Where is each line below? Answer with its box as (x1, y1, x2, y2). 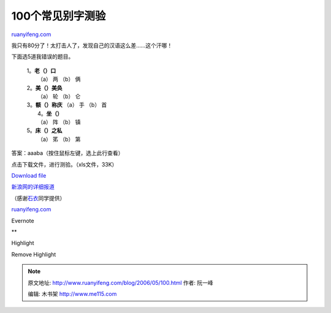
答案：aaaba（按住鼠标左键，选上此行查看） (11, 149, 124, 157)
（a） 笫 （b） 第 (37, 135, 81, 143)
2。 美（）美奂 (26, 84, 63, 91)
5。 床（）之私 (26, 127, 63, 134)
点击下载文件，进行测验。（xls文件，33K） (11, 160, 118, 168)
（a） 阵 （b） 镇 (37, 118, 81, 126)
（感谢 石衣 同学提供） (11, 194, 66, 202)
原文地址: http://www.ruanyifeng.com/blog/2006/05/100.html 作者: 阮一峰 (28, 279, 214, 286)
